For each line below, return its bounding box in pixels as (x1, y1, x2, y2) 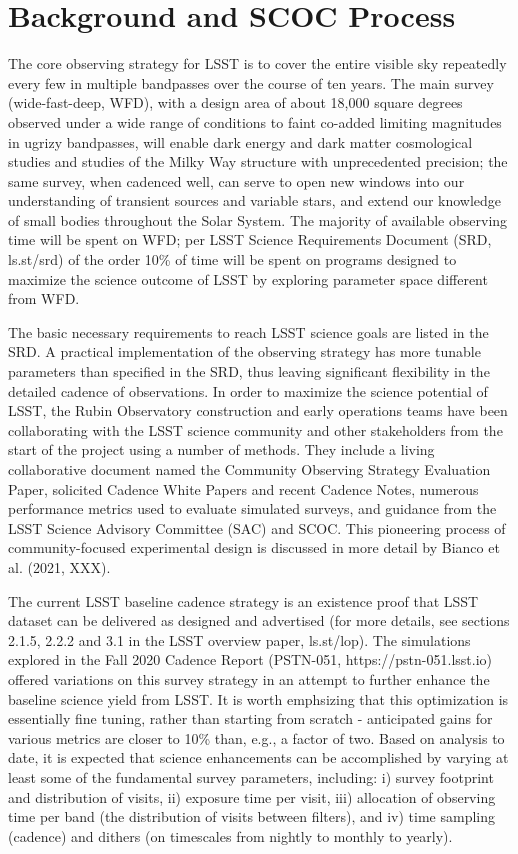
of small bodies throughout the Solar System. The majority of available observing (8, 209, 508, 230)
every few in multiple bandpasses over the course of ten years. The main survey (8, 72, 494, 93)
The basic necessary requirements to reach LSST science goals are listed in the (8, 321, 489, 342)
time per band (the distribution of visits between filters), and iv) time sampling (8, 806, 496, 827)
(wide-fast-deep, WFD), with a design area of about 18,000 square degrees (8, 92, 463, 113)
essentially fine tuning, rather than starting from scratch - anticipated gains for (8, 708, 493, 729)
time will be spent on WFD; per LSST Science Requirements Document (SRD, (8, 229, 492, 250)
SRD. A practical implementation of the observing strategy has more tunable (8, 341, 481, 362)
